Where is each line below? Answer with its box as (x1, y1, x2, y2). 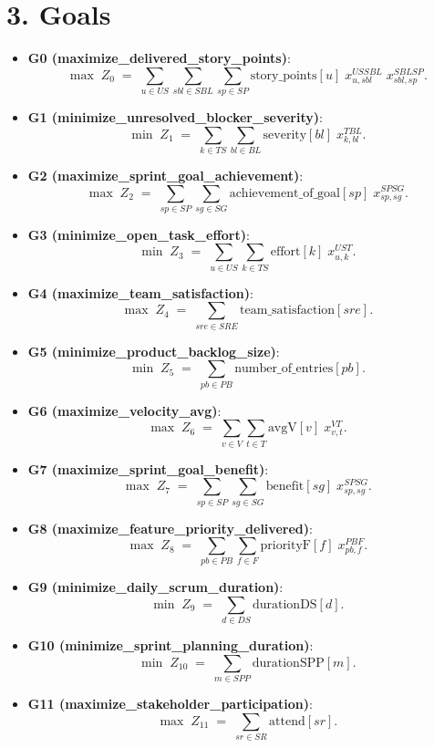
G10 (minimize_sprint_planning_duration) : (27, 636, 314, 655)
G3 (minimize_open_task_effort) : (27, 224, 250, 244)
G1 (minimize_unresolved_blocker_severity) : (27, 108, 323, 127)
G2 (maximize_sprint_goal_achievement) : (27, 165, 304, 184)
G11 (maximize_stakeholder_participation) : (27, 694, 313, 713)
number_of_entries (234, 362, 334, 376)
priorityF (260, 539, 311, 553)
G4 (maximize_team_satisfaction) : (27, 283, 253, 302)
